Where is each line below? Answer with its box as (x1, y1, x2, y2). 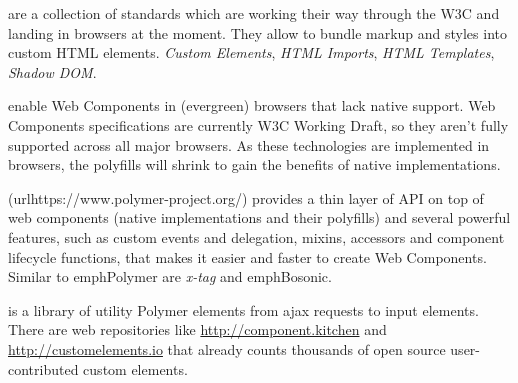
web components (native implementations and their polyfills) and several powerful (8, 207, 511, 228)
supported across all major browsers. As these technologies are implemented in (8, 134, 490, 155)
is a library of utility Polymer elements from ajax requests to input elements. (8, 299, 479, 320)
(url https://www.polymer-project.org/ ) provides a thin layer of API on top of (8, 187, 484, 208)
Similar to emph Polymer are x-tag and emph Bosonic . (8, 266, 332, 287)
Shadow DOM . (8, 61, 97, 82)
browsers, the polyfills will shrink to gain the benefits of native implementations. (8, 154, 501, 175)
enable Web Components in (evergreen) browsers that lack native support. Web (8, 95, 496, 116)
